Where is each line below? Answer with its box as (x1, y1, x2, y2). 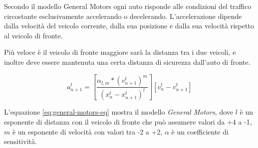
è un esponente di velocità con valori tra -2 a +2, (12, 126, 163, 137)
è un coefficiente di (171, 126, 229, 137)
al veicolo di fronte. (4, 30, 63, 40)
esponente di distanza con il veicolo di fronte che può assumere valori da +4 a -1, (4, 117, 252, 127)
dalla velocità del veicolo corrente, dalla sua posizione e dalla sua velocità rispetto (4, 20, 254, 31)
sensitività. (4, 136, 37, 147)
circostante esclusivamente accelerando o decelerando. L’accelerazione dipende (4, 10, 242, 21)
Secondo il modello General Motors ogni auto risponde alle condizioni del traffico (4, 1, 252, 11)
